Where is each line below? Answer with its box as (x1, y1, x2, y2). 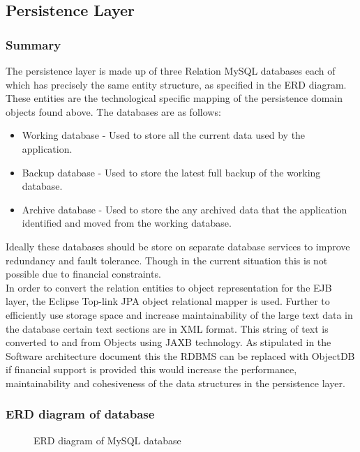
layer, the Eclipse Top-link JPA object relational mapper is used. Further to (6, 294, 330, 308)
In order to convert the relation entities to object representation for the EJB (6, 280, 332, 294)
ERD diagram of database (6, 405, 155, 423)
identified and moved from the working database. (22, 216, 232, 230)
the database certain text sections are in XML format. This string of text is (6, 321, 329, 336)
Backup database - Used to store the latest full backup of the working (22, 165, 321, 179)
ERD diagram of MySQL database (33, 432, 181, 447)
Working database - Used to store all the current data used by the (22, 128, 306, 142)
